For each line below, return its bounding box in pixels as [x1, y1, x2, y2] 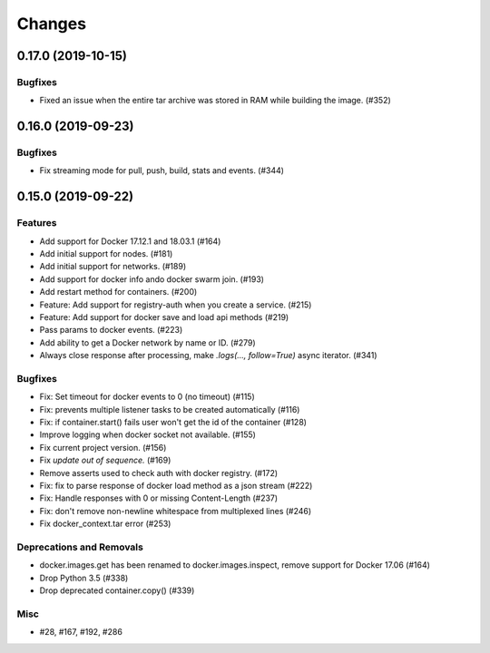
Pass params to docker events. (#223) [39, 325, 183, 336]
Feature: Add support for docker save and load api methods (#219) [39, 311, 289, 322]
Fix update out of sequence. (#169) [39, 454, 171, 466]
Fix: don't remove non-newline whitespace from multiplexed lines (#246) [39, 505, 312, 516]
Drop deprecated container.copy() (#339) [39, 585, 195, 596]
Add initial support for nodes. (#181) [39, 249, 173, 259]
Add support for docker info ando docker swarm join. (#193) [39, 273, 265, 285]
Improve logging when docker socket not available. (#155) [39, 429, 256, 440]
